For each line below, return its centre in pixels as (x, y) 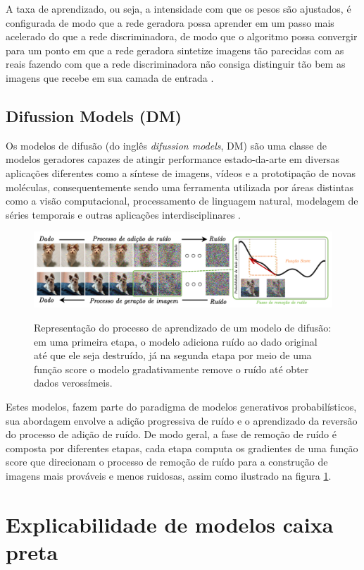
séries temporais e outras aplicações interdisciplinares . (123, 214)
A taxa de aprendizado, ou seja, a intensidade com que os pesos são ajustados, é (178, 8)
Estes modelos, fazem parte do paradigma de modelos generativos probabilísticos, (181, 406)
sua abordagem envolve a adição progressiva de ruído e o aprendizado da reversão (182, 420)
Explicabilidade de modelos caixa (170, 524)
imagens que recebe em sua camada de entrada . (110, 77)
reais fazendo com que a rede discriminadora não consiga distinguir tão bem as (176, 64)
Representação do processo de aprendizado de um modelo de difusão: (183, 327)
